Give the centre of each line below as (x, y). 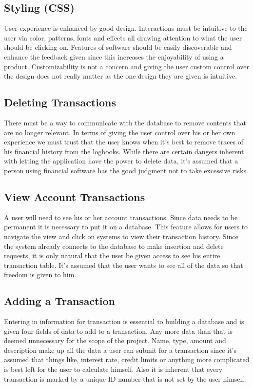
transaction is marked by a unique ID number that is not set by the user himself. (125, 378)
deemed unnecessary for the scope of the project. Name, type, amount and (115, 340)
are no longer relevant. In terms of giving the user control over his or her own (120, 132)
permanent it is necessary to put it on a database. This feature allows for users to (126, 227)
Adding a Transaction (59, 301)
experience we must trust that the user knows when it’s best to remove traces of (124, 142)
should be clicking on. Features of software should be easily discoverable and (118, 47)
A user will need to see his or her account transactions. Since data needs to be (121, 217)
